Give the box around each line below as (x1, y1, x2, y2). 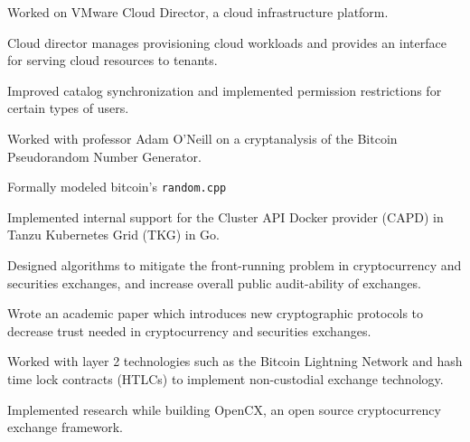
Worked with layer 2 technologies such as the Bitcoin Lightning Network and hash (7, 352, 463, 371)
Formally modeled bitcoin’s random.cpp (7, 177, 227, 196)
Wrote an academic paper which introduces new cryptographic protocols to (7, 304, 424, 323)
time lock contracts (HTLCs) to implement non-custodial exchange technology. (7, 369, 444, 388)
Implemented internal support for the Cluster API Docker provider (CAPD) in (7, 207, 444, 226)
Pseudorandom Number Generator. (7, 146, 202, 165)
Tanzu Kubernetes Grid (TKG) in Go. (7, 225, 220, 244)
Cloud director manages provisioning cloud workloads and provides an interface (7, 33, 446, 52)
